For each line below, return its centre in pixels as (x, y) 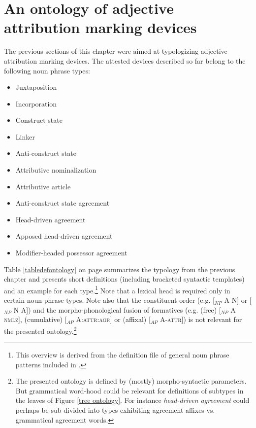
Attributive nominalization (56, 170)
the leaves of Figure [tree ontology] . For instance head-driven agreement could (132, 400)
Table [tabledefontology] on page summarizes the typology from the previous (120, 269)
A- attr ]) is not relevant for (201, 319)
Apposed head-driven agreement (64, 236)
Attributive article (43, 186)
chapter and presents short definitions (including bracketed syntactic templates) (124, 279)
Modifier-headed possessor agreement (71, 253)
